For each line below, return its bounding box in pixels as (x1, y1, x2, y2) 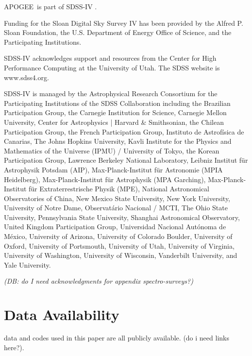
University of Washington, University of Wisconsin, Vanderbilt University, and (4, 250, 237, 260)
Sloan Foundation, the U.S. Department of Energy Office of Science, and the (4, 27, 232, 37)
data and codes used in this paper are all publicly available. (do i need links (4, 333, 229, 343)
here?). (4, 342, 24, 352)
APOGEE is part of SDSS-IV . (4, 1, 97, 11)
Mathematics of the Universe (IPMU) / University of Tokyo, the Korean (4, 145, 219, 155)
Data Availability (4, 305, 119, 324)
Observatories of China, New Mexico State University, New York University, (4, 193, 231, 203)
